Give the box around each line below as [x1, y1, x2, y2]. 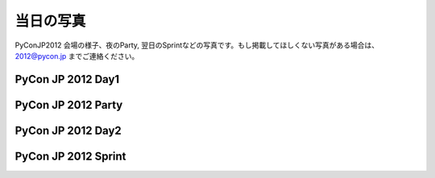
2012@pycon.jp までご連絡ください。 [14, 51, 139, 60]
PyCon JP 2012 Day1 [14, 72, 120, 86]
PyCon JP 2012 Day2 [14, 123, 122, 137]
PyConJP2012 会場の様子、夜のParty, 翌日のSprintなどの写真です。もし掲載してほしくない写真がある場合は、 [14, 40, 379, 50]
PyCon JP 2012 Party [14, 97, 123, 112]
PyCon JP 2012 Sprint [14, 149, 126, 163]
